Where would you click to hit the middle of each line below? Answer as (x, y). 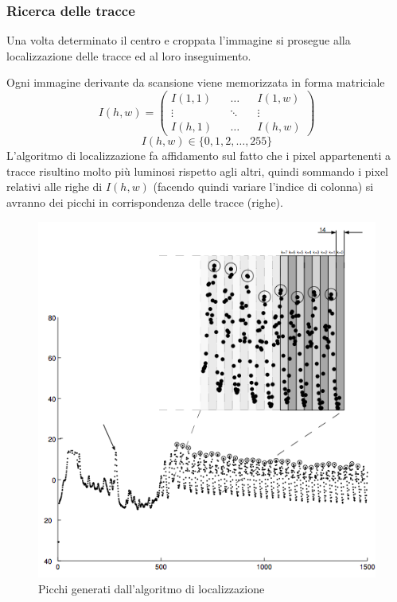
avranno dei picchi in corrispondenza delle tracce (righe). (145, 202)
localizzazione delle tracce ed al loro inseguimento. (129, 55)
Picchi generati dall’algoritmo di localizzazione (152, 588)
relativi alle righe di (54, 186)
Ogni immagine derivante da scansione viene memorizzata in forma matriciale (196, 82)
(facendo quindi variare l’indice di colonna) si (263, 186)
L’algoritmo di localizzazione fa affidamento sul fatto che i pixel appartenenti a (198, 155)
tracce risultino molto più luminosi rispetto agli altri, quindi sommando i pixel (198, 171)
